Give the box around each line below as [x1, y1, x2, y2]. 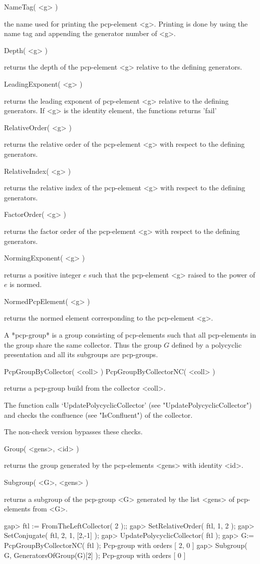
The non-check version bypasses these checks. [4, 426, 143, 437]
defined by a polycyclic [171, 339, 242, 350]
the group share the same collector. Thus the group [4, 339, 162, 350]
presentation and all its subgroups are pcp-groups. [4, 349, 158, 360]
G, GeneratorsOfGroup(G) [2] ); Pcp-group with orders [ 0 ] [4, 549, 186, 560]
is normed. [10, 279, 42, 290]
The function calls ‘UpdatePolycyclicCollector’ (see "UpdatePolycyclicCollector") [4, 400, 252, 410]
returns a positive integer [4, 269, 81, 279]
